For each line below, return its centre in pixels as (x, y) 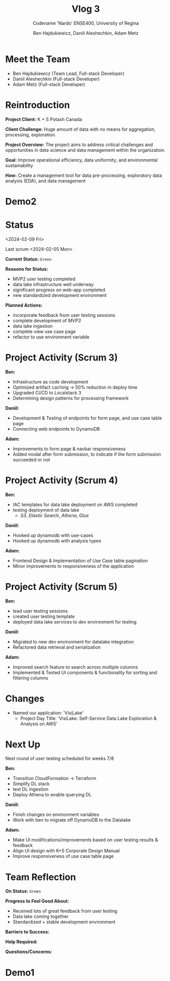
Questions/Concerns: (29, 952)
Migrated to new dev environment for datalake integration (73, 642)
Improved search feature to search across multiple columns (75, 667)
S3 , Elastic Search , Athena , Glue (55, 515)
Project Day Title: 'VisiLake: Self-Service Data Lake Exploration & (88, 718)
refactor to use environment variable (51, 337)
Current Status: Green (29, 259)
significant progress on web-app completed (59, 290)
